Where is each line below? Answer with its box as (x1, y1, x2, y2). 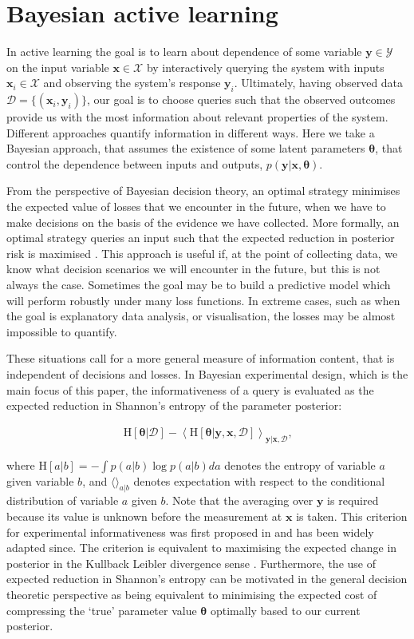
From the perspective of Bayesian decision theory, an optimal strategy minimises (6, 182, 400, 199)
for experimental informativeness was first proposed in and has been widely (6, 523, 374, 540)
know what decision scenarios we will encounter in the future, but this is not (6, 260, 380, 277)
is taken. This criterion (296, 508, 408, 525)
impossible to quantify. (6, 323, 117, 339)
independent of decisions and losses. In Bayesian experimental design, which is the (6, 366, 408, 383)
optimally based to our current (210, 601, 361, 618)
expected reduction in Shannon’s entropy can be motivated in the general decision (6, 570, 408, 587)
